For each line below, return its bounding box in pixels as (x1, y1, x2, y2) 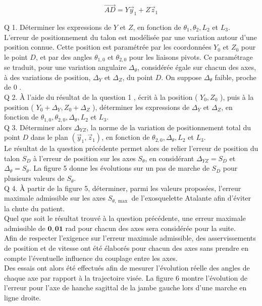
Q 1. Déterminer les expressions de (4, 22, 112, 32)
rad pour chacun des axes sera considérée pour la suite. (65, 222, 236, 233)
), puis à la (220, 92, 254, 102)
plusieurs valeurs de (4, 173, 65, 183)
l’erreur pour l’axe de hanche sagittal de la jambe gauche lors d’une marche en (4, 282, 247, 293)
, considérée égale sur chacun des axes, (137, 62, 256, 72)
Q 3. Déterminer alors (4, 122, 72, 132)
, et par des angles (35, 51, 92, 62)
